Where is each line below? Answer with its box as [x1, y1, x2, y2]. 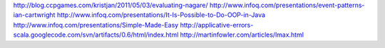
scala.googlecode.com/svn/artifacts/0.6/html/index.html [13, 30, 179, 39]
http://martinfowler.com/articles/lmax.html [180, 30, 304, 39]
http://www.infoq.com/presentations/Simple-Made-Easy [13, 20, 179, 29]
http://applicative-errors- [180, 20, 254, 29]
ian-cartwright [13, 11, 56, 19]
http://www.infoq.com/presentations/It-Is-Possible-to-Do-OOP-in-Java [56, 11, 266, 19]
